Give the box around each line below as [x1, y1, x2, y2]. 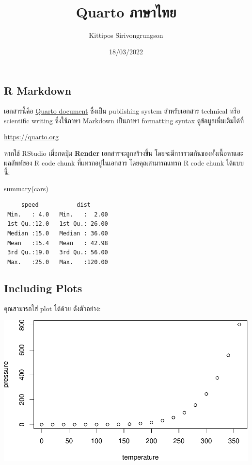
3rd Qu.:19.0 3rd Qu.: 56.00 [7, 249, 108, 256]
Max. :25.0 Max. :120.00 [7, 258, 108, 266]
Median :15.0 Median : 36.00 [7, 230, 108, 237]
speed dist [21, 201, 91, 209]
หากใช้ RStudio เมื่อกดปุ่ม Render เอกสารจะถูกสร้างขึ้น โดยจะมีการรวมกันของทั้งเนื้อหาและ [4, 148, 243, 158]
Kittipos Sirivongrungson [89, 30, 163, 40]
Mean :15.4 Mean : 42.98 [7, 239, 108, 247]
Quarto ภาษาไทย [76, 2, 176, 22]
